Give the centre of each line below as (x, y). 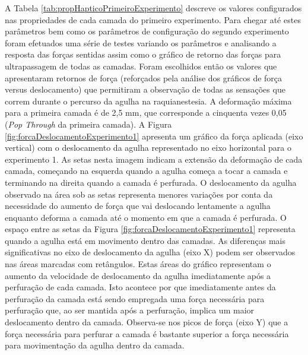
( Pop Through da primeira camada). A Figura (88, 124)
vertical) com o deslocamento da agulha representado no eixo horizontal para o (148, 148)
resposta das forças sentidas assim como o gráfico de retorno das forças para (143, 54)
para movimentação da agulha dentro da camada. (95, 345)
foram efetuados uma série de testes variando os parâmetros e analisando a (141, 42)
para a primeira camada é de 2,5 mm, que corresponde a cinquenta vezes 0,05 (146, 112)
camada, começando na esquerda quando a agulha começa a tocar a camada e (146, 171)
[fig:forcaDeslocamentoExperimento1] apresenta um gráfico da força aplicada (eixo (154, 136)
